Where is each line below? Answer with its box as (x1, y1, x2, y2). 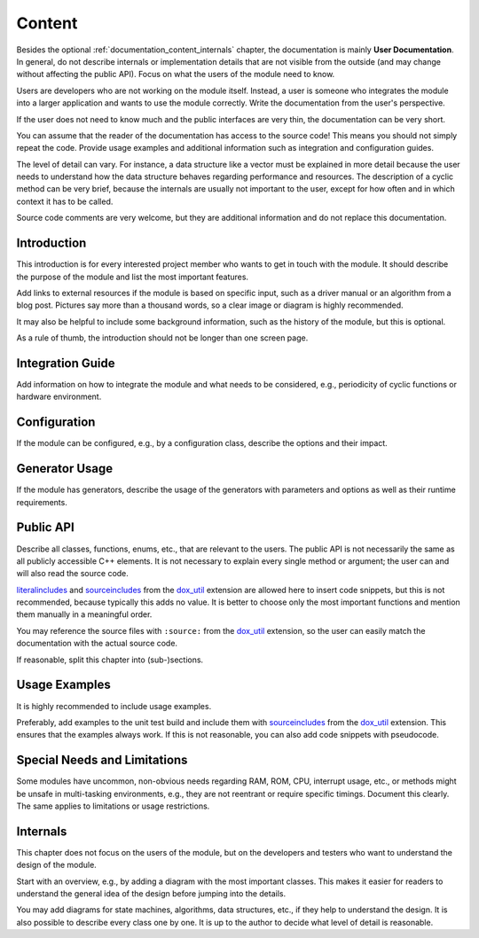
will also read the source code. (16, 568, 129, 579)
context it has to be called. (16, 196, 114, 207)
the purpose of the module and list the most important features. (16, 271, 248, 282)
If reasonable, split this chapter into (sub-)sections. (16, 654, 204, 665)
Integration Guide (16, 356, 115, 371)
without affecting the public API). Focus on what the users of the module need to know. (16, 69, 335, 80)
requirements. (16, 496, 68, 507)
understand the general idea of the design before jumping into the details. (16, 888, 287, 899)
